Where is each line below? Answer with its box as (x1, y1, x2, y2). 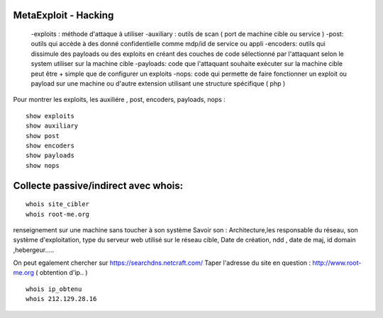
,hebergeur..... (13, 245, 55, 254)
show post (26, 132, 60, 140)
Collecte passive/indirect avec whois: (13, 179, 184, 191)
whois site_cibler (26, 200, 90, 208)
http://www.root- (312, 259, 362, 267)
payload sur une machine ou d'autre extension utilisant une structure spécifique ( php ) (30, 79, 286, 88)
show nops (26, 161, 60, 169)
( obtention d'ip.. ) (35, 268, 88, 277)
